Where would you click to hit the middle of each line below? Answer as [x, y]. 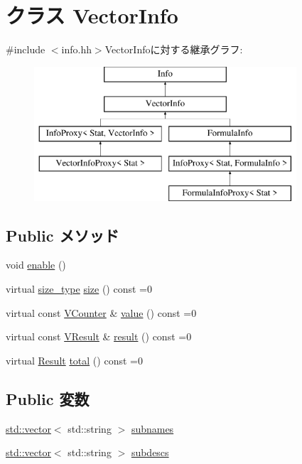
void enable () [36, 265]
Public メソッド [63, 235]
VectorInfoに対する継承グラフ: [174, 49]
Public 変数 [48, 398]
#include [26, 49]
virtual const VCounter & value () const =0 [101, 312]
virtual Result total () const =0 [74, 360]
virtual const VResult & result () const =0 [99, 336]
